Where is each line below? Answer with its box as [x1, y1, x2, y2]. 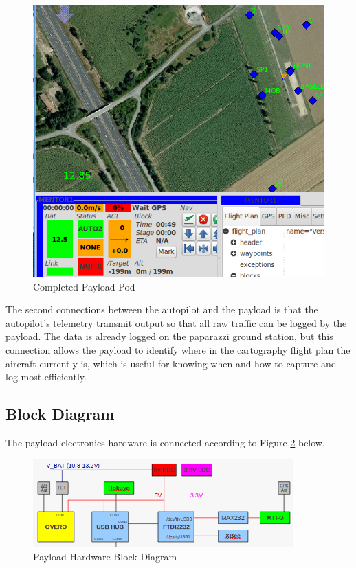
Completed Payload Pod [33, 279, 135, 293]
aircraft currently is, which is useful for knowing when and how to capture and [5, 356, 337, 370]
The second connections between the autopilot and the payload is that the [5, 302, 318, 317]
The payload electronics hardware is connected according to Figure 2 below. [5, 435, 325, 449]
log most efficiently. [5, 370, 87, 384]
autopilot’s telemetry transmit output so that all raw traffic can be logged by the [5, 315, 347, 330]
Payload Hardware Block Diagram [33, 549, 177, 563]
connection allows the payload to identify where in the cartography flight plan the [5, 342, 351, 356]
